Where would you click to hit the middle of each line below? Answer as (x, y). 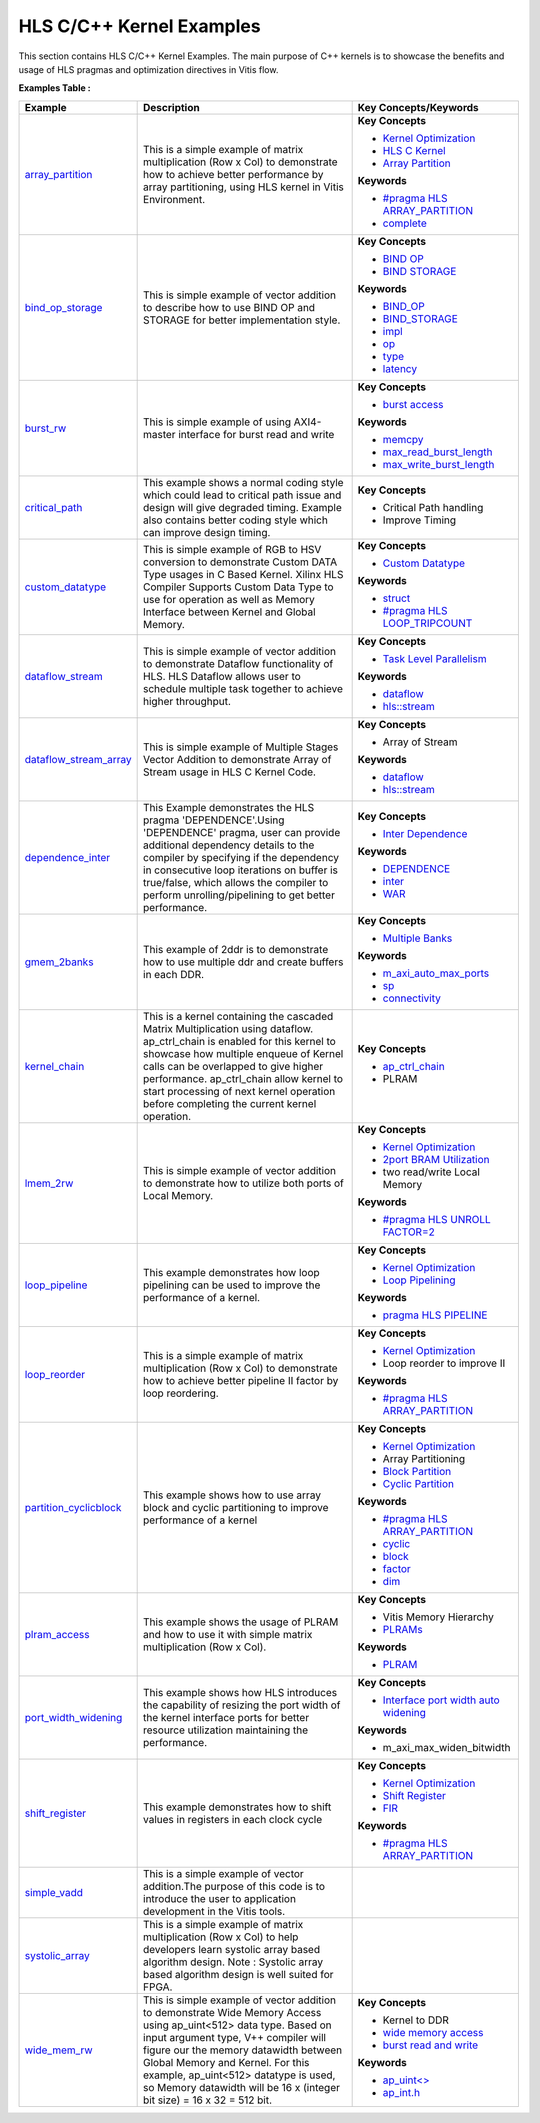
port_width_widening (73, 1717)
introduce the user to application (220, 1898)
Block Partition (417, 1471)
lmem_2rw (49, 1183)
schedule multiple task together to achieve (243, 688)
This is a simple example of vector (223, 1873)
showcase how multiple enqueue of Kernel (243, 1053)
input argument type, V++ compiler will (235, 2037)
